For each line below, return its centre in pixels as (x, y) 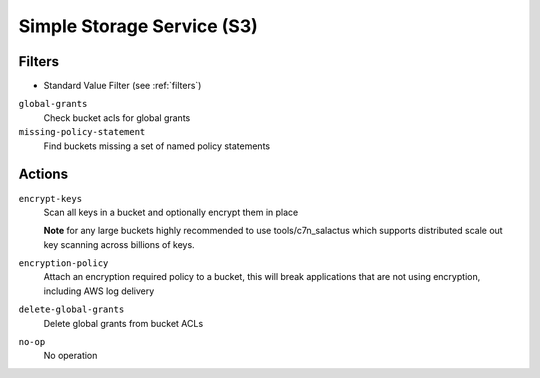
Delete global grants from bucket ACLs (123, 323)
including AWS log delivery (99, 291)
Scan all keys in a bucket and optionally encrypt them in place (171, 212)
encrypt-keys (50, 198)
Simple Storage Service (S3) (138, 26)
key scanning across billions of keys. (119, 244)
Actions (43, 174)
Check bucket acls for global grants (117, 117)
